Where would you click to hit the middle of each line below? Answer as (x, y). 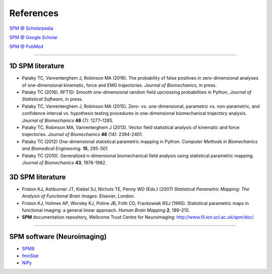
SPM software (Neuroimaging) (58, 237)
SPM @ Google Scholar (33, 37)
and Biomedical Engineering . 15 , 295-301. (65, 149)
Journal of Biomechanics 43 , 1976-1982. (64, 162)
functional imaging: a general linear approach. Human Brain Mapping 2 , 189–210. (106, 210)
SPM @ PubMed (26, 47)
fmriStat (30, 256)
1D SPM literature (37, 66)
